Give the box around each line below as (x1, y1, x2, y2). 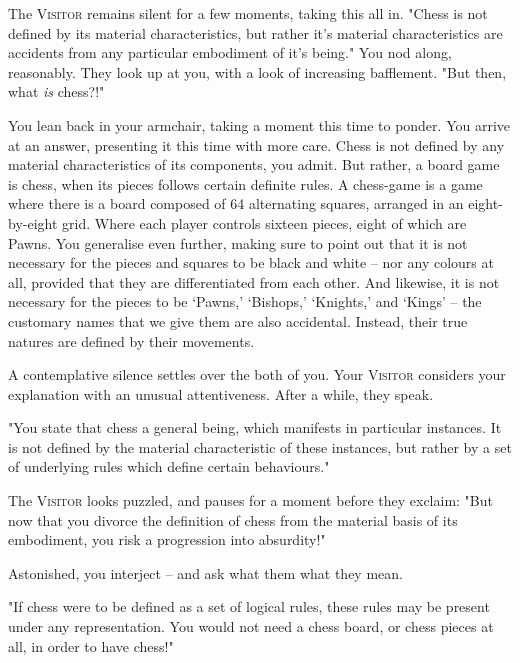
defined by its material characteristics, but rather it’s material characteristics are (8, 22, 503, 43)
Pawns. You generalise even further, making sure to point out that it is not (8, 232, 468, 253)
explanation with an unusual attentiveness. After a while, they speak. (8, 383, 434, 404)
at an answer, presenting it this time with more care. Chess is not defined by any (8, 134, 505, 155)
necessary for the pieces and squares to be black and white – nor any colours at (8, 252, 494, 273)
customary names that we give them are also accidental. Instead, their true (8, 310, 468, 331)
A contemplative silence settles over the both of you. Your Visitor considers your (8, 364, 506, 385)
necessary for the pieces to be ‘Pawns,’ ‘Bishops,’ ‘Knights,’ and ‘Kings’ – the (8, 291, 482, 312)
